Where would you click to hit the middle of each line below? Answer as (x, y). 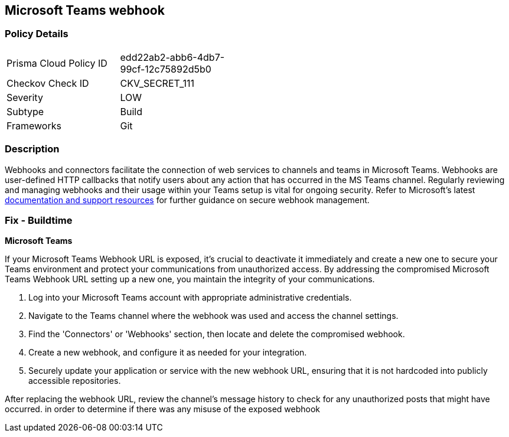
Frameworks (34, 125)
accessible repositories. (75, 381)
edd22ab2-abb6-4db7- (172, 57)
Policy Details (37, 34)
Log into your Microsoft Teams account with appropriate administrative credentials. (190, 298)
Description (32, 149)
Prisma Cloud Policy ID (57, 63)
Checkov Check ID (48, 83)
